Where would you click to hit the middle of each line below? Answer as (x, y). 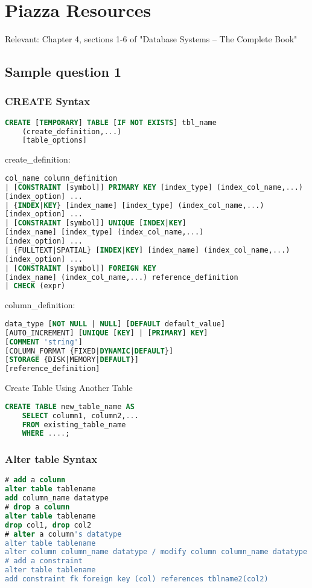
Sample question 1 (63, 72)
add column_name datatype (57, 498)
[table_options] (55, 141)
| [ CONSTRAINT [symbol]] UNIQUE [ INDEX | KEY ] (96, 223)
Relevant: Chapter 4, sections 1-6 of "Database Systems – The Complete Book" (151, 39)
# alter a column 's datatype (63, 534)
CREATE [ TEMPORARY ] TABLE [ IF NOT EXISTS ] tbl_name (111, 122)
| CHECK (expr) (35, 286)
